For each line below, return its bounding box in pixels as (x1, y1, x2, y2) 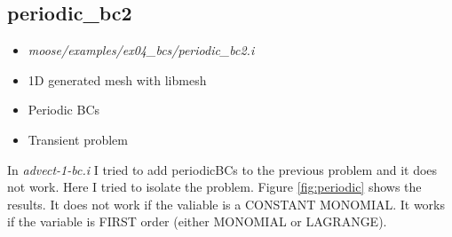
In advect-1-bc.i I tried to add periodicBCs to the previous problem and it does (7, 160, 438, 178)
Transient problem (28, 130, 128, 148)
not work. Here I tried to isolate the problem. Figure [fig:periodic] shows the (7, 178, 422, 196)
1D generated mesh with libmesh (28, 70, 207, 89)
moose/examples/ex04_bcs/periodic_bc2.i (28, 41, 255, 59)
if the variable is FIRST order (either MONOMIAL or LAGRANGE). (7, 212, 387, 231)
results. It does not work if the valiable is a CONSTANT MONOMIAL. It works (7, 194, 446, 213)
